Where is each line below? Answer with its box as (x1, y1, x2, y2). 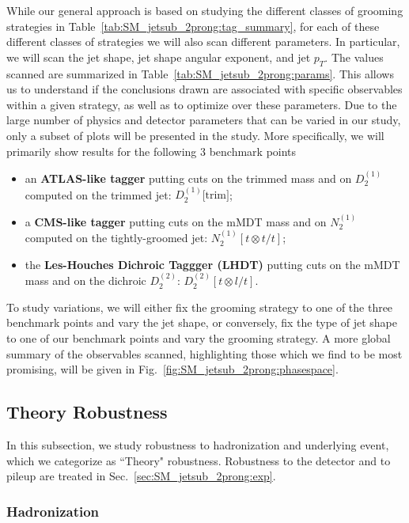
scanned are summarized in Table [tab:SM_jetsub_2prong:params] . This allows (6, 65, 394, 81)
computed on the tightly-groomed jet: (25, 229, 208, 246)
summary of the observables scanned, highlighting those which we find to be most (6, 345, 403, 362)
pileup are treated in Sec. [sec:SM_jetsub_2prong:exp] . (6, 468, 276, 484)
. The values (324, 48, 384, 65)
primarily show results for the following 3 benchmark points (6, 142, 297, 159)
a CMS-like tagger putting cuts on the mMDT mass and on (25, 213, 327, 229)
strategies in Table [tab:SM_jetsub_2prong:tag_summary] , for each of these (6, 17, 380, 34)
